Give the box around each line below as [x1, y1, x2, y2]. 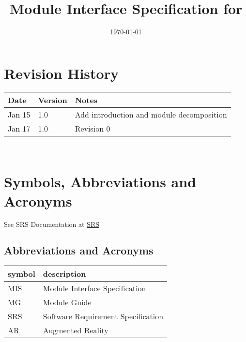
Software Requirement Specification [43, 311, 164, 322]
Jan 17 [8, 122, 31, 134]
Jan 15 [8, 108, 31, 120]
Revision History [4, 63, 119, 83]
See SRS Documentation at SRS [4, 219, 99, 229]
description [43, 268, 86, 280]
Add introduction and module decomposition [75, 108, 227, 120]
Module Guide [43, 297, 92, 308]
